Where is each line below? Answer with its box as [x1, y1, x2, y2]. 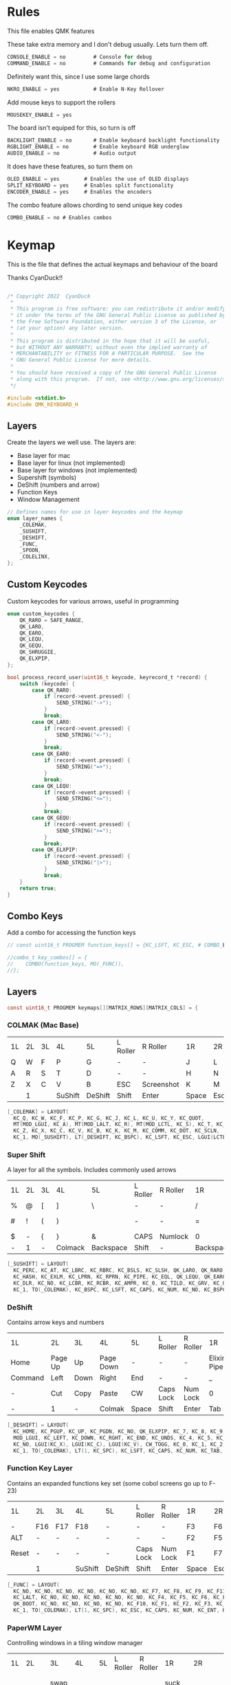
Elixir [208, 1354, 225, 1363]
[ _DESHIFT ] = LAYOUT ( [7, 1422, 69, 1429]
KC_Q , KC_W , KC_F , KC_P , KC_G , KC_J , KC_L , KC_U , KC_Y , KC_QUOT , [13, 1114, 205, 1121]
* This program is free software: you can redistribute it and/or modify [10, 305, 226, 313]
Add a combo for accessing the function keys [7, 929, 136, 937]
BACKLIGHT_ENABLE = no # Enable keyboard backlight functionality [7, 137, 220, 144]
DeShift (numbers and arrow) [16, 481, 100, 489]
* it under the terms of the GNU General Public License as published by [10, 312, 226, 319]
